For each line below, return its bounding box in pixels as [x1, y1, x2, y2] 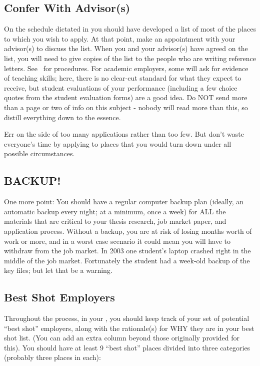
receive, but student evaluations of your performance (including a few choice [4, 82, 237, 93]
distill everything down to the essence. [4, 112, 121, 122]
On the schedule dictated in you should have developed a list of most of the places [4, 24, 256, 34]
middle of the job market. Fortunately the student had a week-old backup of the [4, 255, 250, 265]
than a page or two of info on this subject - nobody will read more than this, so [4, 102, 248, 112]
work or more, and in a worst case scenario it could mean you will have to [4, 235, 231, 246]
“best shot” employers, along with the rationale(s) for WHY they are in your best [4, 322, 254, 333]
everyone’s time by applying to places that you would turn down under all [4, 138, 231, 149]
